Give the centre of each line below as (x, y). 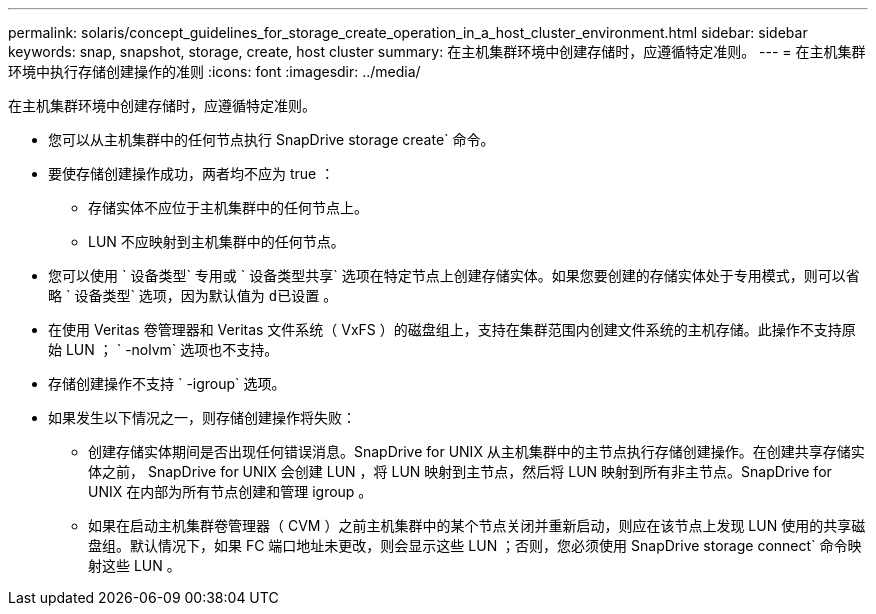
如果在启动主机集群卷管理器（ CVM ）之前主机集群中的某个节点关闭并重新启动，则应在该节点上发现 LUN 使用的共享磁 (477, 525)
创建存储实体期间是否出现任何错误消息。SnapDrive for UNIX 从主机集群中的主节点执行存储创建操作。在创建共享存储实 (476, 451)
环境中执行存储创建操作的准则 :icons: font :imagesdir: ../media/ (214, 71)
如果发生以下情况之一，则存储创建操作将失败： (202, 417)
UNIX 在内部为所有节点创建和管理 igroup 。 (230, 491)
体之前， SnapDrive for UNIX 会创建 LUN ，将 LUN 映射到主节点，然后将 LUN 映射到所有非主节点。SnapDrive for (460, 471)
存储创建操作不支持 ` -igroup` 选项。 (167, 383)
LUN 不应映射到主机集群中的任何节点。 (216, 241)
